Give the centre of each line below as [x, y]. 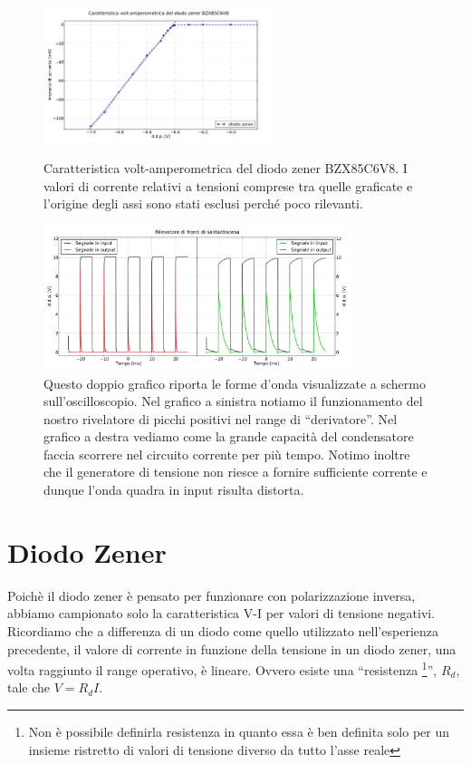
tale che [29, 687]
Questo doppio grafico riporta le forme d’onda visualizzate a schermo [235, 383]
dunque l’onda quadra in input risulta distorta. [174, 490]
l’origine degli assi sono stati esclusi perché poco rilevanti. [203, 203]
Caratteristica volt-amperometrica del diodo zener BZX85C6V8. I [226, 168]
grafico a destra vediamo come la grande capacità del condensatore [229, 436]
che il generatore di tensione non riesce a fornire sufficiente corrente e [235, 472]
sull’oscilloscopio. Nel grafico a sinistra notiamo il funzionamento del [233, 401]
